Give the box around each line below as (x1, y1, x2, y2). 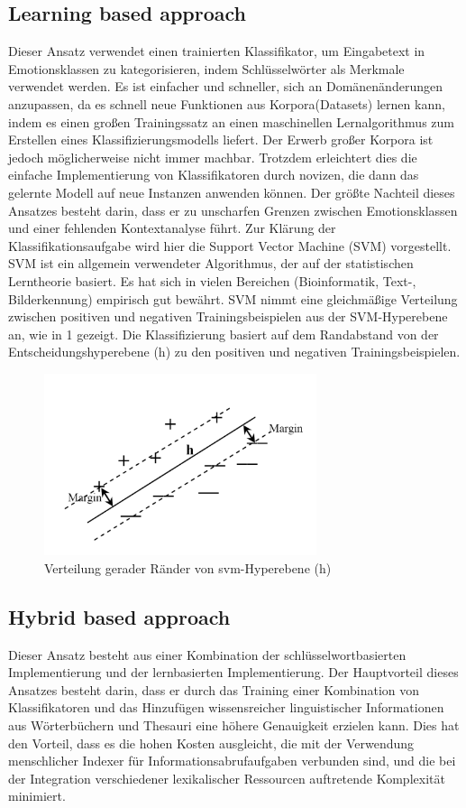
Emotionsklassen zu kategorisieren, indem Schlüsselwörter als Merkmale (8, 59, 405, 78)
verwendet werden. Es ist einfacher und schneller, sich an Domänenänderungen (8, 77, 443, 96)
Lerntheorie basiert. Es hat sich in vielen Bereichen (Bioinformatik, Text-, (8, 271, 416, 290)
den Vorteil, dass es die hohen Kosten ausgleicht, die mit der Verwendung (8, 733, 415, 752)
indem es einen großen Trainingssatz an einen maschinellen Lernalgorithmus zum (8, 112, 454, 131)
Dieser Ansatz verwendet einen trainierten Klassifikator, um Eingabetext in (8, 42, 425, 60)
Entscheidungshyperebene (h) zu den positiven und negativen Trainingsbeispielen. (8, 342, 461, 361)
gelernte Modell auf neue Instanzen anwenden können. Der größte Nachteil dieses (8, 182, 455, 201)
